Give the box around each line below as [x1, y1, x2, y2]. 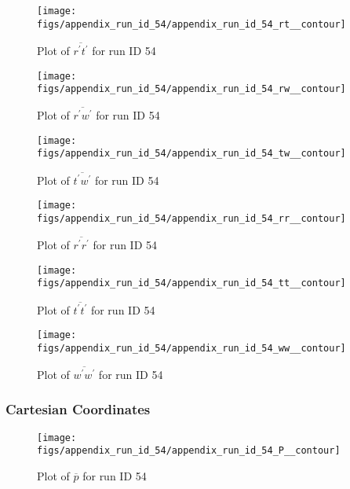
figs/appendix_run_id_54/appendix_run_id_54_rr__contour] [37, 213, 346, 225]
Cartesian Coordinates [5, 399, 151, 419]
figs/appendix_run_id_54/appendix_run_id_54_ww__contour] [37, 342, 346, 354]
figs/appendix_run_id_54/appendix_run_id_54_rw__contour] [37, 83, 346, 95]
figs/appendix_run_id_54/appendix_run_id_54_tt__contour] [37, 278, 346, 289]
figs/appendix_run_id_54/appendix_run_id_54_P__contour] [37, 445, 341, 457]
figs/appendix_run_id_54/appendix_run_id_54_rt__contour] [37, 18, 346, 30]
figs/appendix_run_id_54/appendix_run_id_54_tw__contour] [37, 148, 346, 160]
